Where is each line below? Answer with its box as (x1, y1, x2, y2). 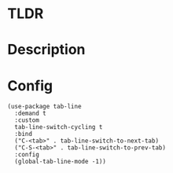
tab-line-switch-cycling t (14, 123, 103, 131)
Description (7, 41, 86, 59)
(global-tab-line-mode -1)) (14, 158, 107, 166)
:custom (14, 116, 40, 124)
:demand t (14, 109, 46, 118)
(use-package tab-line (7, 103, 82, 111)
